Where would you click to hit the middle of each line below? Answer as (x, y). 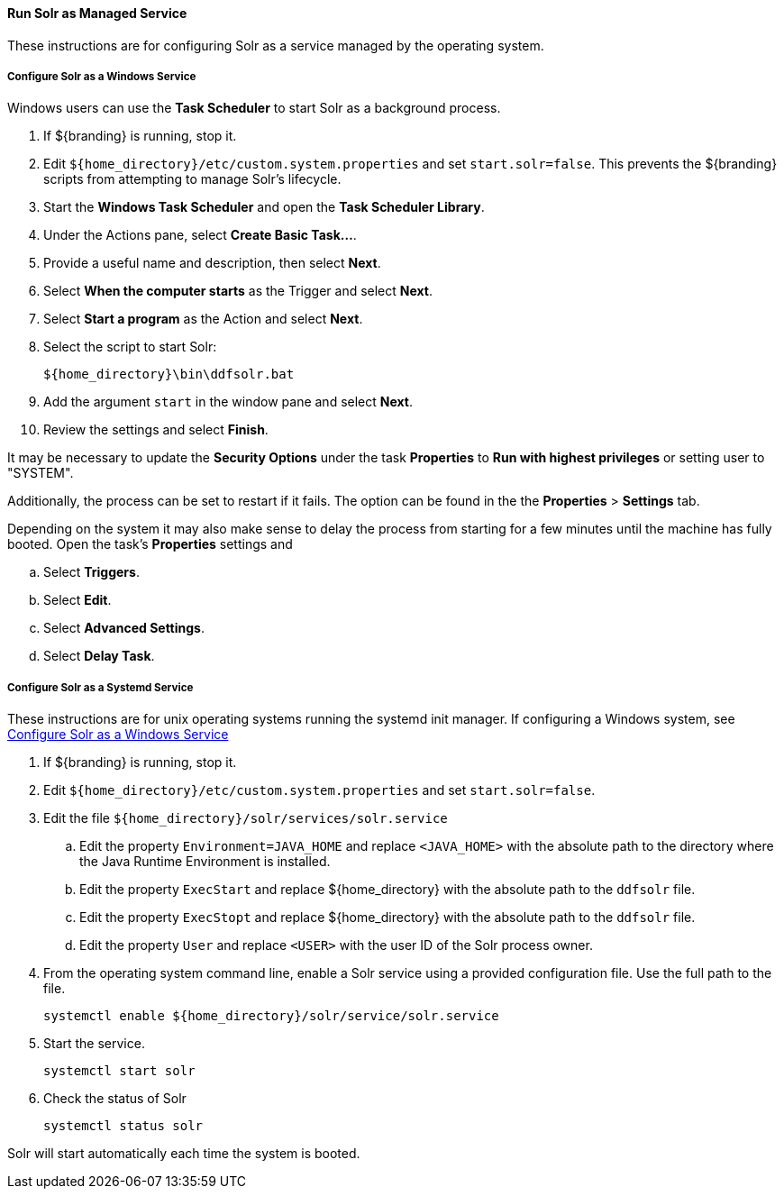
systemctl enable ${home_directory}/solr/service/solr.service (271, 1016)
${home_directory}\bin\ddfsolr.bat (169, 374)
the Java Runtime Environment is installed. (205, 862)
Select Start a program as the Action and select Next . (203, 319)
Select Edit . (77, 600)
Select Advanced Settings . (124, 628)
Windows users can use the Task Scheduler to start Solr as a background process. (254, 108)
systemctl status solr (123, 1126)
